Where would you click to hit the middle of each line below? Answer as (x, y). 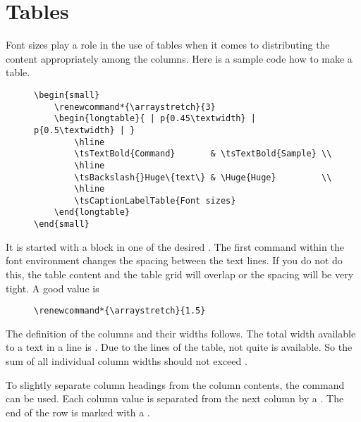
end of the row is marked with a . (78, 412)
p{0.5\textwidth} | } (85, 130)
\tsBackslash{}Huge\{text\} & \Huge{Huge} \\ (203, 177)
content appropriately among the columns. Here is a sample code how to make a (179, 58)
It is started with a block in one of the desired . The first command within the (175, 246)
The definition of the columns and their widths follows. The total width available (181, 333)
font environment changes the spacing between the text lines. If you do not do (174, 260)
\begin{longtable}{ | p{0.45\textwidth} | (155, 119)
